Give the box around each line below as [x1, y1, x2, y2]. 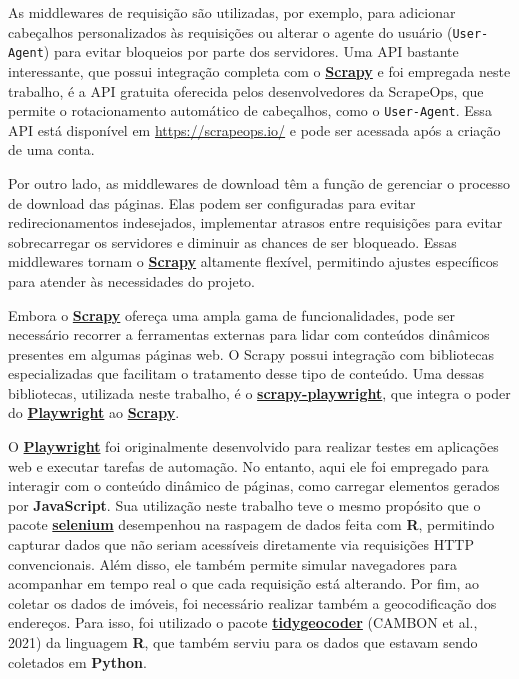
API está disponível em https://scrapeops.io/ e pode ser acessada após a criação [8, 119, 501, 140]
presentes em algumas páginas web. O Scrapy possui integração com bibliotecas [8, 343, 494, 364]
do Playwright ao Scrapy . [8, 402, 180, 423]
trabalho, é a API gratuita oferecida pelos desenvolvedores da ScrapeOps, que [8, 80, 484, 101]
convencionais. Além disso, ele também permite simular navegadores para [8, 553, 457, 574]
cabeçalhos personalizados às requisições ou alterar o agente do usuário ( [8, 21, 453, 42]
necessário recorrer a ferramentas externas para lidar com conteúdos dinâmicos [8, 324, 490, 345]
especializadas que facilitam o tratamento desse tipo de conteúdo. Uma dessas [8, 363, 485, 384]
